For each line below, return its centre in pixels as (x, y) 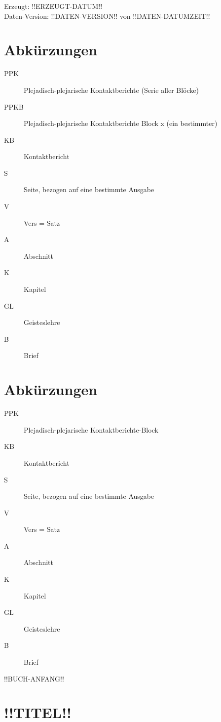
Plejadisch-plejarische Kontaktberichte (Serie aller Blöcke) (111, 90)
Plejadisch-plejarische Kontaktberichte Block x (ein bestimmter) (121, 123)
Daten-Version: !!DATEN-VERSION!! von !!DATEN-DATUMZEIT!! (107, 16)
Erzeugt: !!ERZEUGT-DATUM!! (53, 6)
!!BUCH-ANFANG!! (34, 678)
